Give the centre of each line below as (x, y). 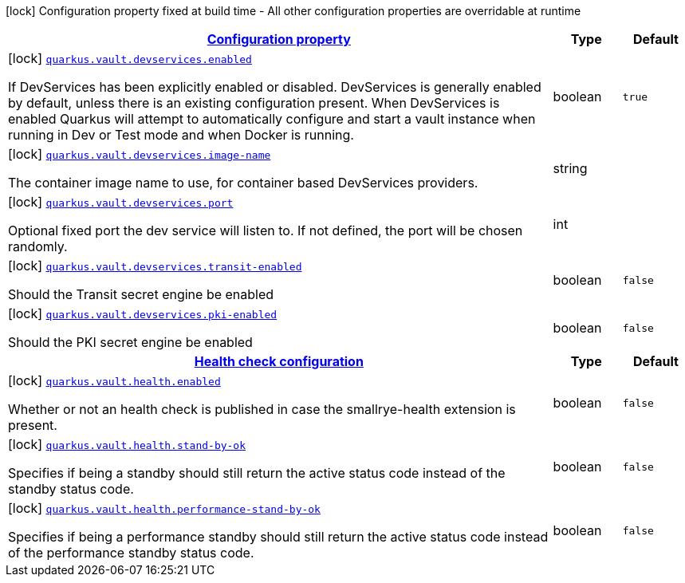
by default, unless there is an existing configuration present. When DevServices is (254, 103)
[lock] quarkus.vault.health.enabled (114, 380)
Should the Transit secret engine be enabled (141, 294)
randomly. (38, 246)
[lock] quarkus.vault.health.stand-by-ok (127, 444)
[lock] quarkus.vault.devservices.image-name (140, 154)
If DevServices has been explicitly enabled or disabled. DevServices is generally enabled (275, 87)
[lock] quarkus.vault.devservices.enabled (130, 58)
